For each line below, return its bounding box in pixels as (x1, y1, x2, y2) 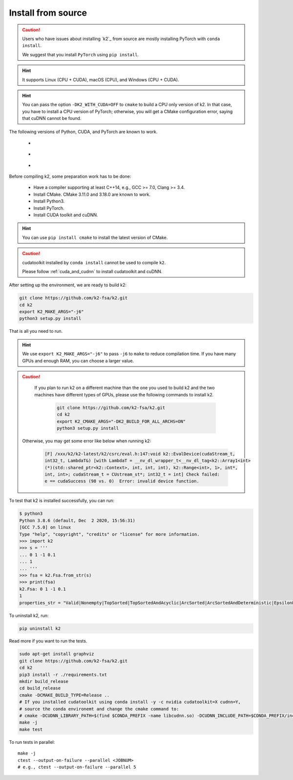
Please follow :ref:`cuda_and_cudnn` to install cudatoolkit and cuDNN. (22, 268, 163, 274)
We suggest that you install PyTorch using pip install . (22, 51, 139, 57)
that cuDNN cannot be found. (22, 115, 82, 121)
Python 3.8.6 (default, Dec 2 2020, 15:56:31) (19, 518, 135, 523)
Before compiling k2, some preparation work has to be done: (9, 174, 131, 180)
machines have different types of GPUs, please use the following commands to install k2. (34, 391, 214, 397)
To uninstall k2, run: (9, 612, 49, 619)
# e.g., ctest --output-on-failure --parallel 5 (18, 764, 136, 770)
